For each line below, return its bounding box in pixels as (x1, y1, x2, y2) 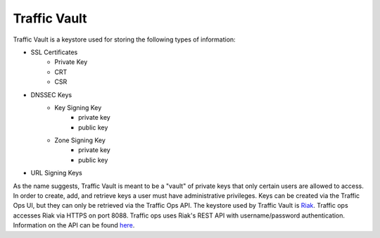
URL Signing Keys (30, 169, 82, 177)
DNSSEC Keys (30, 90, 72, 99)
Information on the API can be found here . (13, 221, 135, 230)
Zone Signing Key (54, 136, 106, 144)
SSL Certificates (30, 48, 78, 56)
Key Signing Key (54, 103, 102, 112)
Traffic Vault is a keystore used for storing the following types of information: (13, 35, 236, 44)
